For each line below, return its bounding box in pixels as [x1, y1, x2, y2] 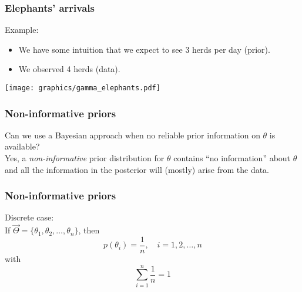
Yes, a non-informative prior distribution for [5, 152, 165, 164]
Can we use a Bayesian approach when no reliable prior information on [5, 128, 260, 141]
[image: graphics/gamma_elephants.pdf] [5, 84, 160, 92]
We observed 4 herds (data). [18, 63, 120, 75]
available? [5, 140, 40, 152]
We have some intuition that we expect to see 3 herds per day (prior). [18, 43, 270, 55]
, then [78, 224, 100, 236]
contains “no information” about [173, 152, 291, 164]
